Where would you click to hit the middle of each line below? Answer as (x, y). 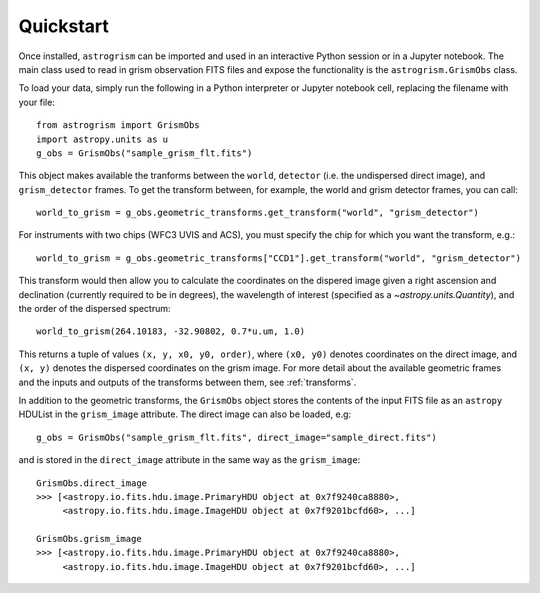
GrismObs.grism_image (89, 539)
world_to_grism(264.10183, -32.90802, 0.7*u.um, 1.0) (170, 331)
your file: (36, 102)
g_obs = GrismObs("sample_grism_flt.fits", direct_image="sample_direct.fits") (236, 437)
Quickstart (64, 26)
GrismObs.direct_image (92, 483)
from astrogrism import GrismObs (118, 125)
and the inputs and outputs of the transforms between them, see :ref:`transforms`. (187, 382)
